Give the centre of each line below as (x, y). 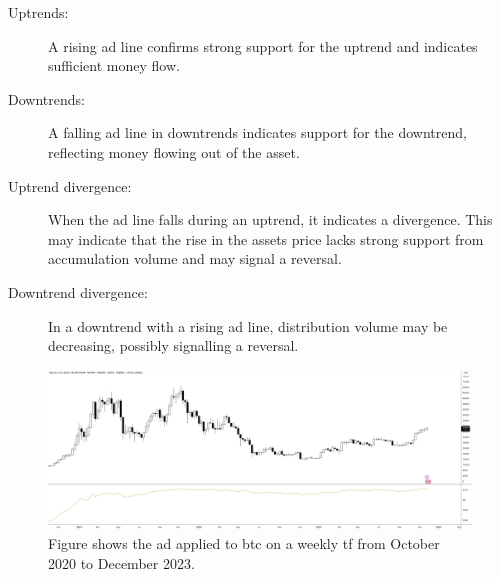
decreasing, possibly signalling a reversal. (173, 345)
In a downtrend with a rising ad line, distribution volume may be (248, 325)
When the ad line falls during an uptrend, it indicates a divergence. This (270, 219)
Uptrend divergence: (70, 185)
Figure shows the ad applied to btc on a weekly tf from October (244, 543)
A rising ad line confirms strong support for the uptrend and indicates (263, 45)
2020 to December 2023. (121, 562)
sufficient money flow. (114, 65)
